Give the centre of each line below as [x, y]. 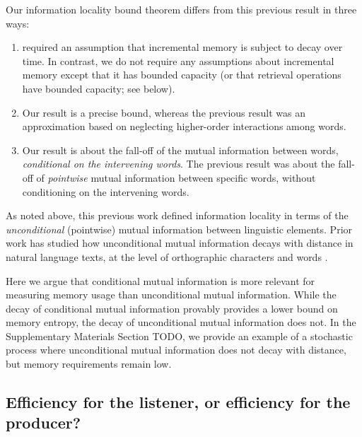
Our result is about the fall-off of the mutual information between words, [180, 150]
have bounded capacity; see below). [99, 88]
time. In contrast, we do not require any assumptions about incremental [178, 60]
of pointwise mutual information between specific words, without [176, 177]
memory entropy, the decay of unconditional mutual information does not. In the [181, 322]
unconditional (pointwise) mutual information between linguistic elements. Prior [179, 229]
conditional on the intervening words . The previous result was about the [179, 164]
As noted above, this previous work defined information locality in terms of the [177, 215]
